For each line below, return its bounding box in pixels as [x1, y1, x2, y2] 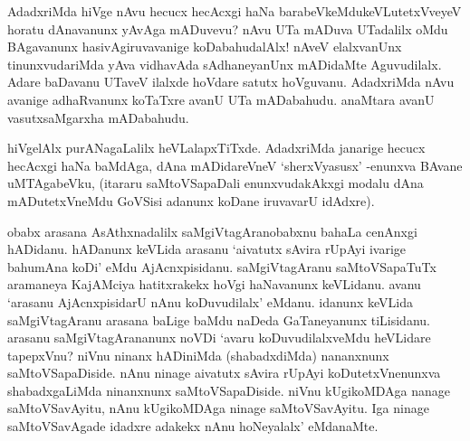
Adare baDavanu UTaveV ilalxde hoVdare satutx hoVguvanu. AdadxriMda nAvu [7, 72, 455, 91]
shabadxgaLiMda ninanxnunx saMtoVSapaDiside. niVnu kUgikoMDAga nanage [7, 380, 450, 399]
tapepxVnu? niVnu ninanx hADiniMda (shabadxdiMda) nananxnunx [7, 345, 389, 364]
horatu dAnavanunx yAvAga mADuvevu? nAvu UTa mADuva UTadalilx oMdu [7, 19, 448, 38]
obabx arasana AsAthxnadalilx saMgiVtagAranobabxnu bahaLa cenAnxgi [7, 221, 417, 240]
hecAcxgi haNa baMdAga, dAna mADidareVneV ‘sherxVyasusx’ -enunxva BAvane [7, 155, 463, 174]
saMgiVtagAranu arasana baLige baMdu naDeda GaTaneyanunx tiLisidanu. [7, 310, 430, 329]
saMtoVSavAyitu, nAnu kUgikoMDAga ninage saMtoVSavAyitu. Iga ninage [7, 399, 429, 418]
